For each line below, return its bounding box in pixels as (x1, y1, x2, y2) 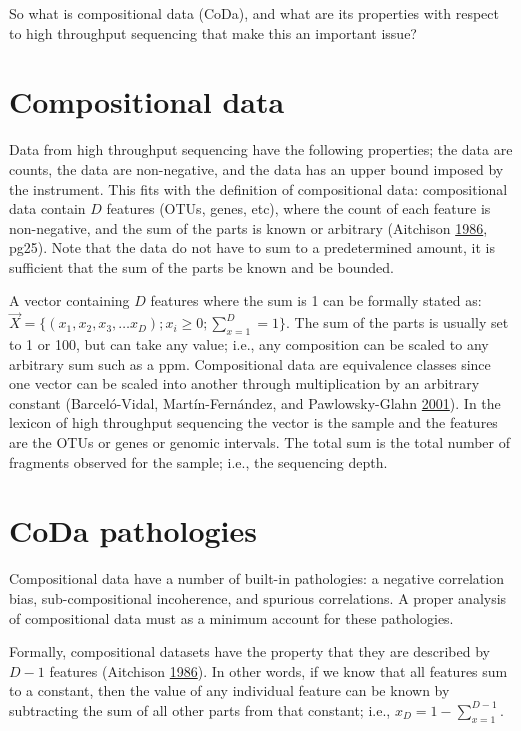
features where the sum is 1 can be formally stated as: (150, 290, 482, 311)
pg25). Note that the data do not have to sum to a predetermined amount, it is (9, 237, 495, 258)
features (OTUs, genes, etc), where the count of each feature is (106, 198, 491, 219)
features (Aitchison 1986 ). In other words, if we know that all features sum (49, 660, 508, 681)
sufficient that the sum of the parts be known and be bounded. (9, 256, 394, 277)
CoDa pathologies (9, 510, 258, 551)
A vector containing (9, 290, 130, 311)
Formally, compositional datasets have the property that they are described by (9, 641, 490, 662)
